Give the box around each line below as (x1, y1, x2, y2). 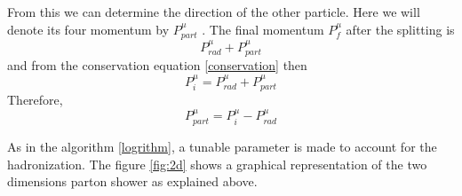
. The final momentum (202, 20, 324, 38)
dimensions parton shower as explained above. (7, 172, 258, 191)
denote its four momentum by (7, 20, 170, 38)
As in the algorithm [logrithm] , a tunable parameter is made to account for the (7, 137, 437, 155)
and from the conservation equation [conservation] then (7, 56, 307, 74)
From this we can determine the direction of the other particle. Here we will (7, 3, 420, 20)
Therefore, (7, 90, 63, 109)
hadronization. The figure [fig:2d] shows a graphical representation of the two (7, 154, 427, 173)
